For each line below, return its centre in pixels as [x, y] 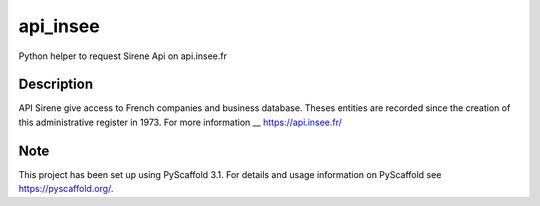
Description [56, 84]
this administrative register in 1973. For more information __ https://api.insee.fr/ [180, 122]
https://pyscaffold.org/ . [66, 189]
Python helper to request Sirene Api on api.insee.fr [122, 56]
